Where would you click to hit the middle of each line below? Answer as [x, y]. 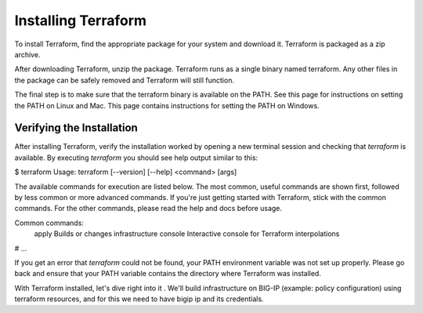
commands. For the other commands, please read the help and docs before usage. [148, 209]
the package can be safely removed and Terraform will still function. [125, 80]
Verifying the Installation [76, 128]
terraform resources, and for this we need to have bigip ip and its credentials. [139, 299]
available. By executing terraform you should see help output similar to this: [136, 158]
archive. [27, 54]
